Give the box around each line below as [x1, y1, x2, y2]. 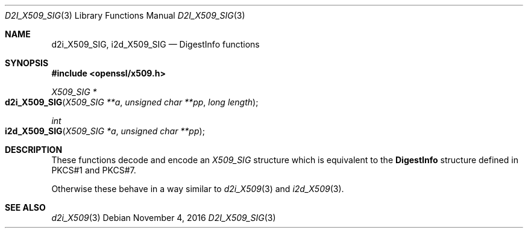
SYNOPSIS [5, 58, 49, 68]
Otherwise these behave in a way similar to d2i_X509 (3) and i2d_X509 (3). [51, 184, 344, 194]
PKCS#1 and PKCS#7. [51, 165, 136, 175]
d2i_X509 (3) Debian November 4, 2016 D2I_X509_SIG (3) [51, 213, 276, 223]
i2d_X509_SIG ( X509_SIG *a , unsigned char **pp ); [5, 126, 205, 136]
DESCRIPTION [5, 144, 63, 155]
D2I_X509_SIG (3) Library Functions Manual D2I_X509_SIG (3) [5, 10, 245, 20]
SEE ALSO [5, 202, 46, 213]
